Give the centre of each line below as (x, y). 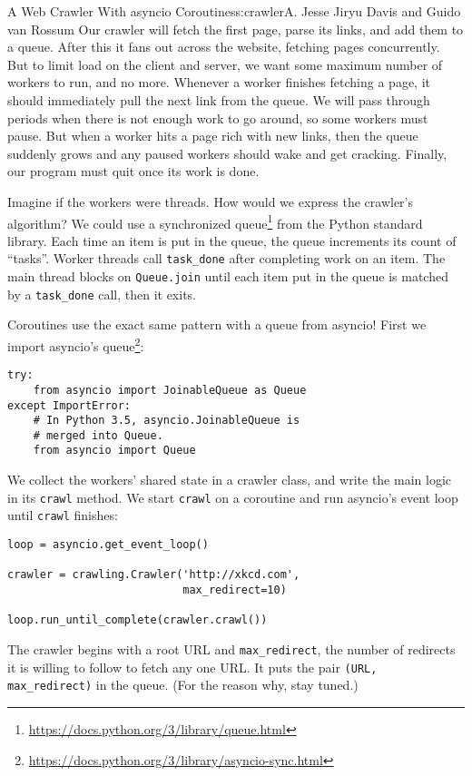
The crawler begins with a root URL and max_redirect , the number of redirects (231, 648)
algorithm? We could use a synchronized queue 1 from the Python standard (215, 221)
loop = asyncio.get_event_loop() (108, 545)
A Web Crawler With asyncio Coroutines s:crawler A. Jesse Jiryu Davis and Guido (234, 11)
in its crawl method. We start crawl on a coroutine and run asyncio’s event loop (233, 497)
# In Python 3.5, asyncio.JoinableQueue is (167, 421)
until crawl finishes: (63, 515)
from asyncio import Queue (114, 451)
